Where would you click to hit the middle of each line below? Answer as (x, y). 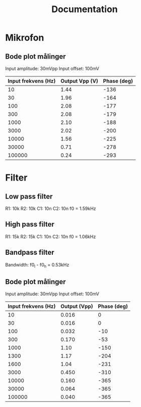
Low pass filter (29, 196)
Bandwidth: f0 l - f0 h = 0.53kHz (37, 265)
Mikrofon (25, 38)
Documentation (85, 9)
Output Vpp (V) (79, 81)
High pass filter (30, 224)
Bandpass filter (30, 253)
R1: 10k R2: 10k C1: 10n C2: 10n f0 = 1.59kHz (51, 209)
